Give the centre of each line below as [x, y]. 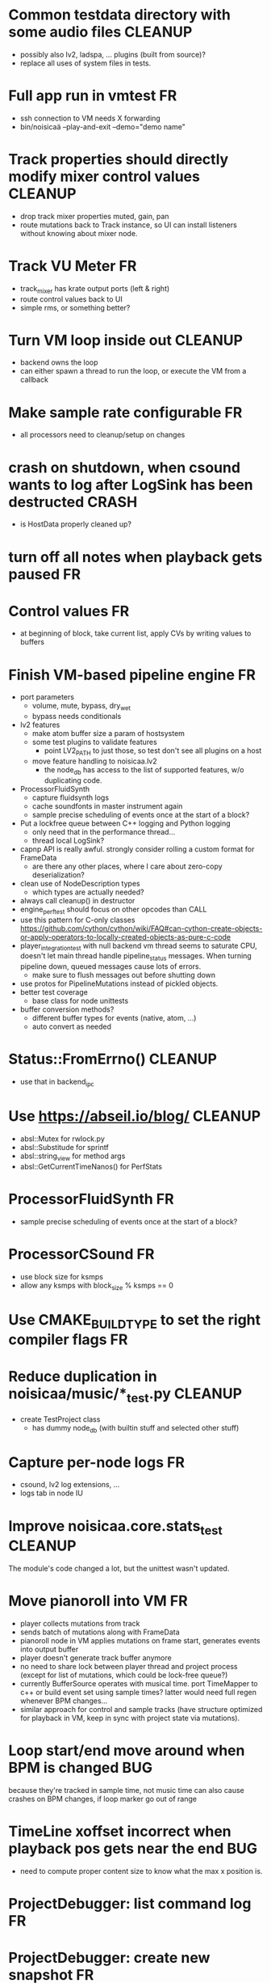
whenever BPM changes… [64, 1701]
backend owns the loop [59, 362]
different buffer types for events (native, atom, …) [114, 1018]
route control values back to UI [71, 299]
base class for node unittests [80, 1001]
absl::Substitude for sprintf [64, 1147]
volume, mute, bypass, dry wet [81, 707]
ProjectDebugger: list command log [130, 1903]
